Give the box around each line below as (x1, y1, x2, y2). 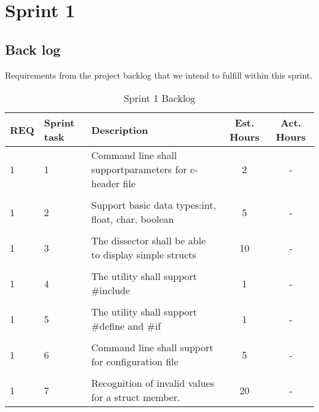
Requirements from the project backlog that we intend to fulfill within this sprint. (5, 68, 313, 81)
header (91, 176, 120, 191)
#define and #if (91, 319, 161, 333)
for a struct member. (91, 390, 180, 405)
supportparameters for (91, 162, 187, 177)
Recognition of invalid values (91, 376, 215, 391)
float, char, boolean (91, 212, 174, 227)
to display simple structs (91, 247, 196, 262)
